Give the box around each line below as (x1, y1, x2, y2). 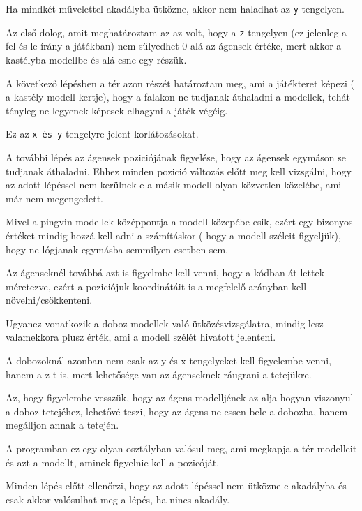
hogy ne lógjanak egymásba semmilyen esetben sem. (6, 242, 229, 256)
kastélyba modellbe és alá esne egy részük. (6, 52, 187, 66)
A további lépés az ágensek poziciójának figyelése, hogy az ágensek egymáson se (6, 149, 347, 164)
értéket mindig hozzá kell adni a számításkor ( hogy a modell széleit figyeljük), (6, 228, 341, 242)
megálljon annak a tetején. (6, 417, 119, 432)
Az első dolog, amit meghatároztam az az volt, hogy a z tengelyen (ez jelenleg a (6, 24, 347, 39)
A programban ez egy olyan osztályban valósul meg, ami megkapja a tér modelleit (6, 441, 357, 456)
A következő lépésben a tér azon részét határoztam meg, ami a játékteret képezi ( (6, 75, 354, 90)
